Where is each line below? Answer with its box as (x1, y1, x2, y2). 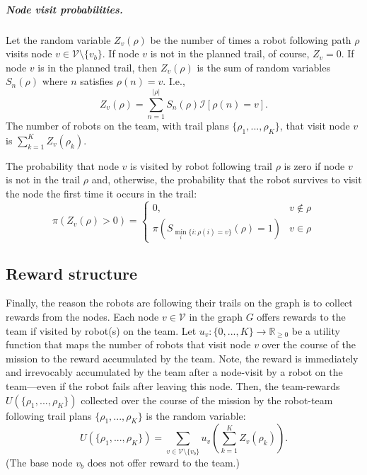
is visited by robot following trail (130, 158, 272, 173)
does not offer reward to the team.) (87, 454, 240, 469)
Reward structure (6, 262, 137, 284)
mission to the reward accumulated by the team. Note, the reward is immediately (6, 350, 359, 365)
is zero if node (284, 158, 345, 173)
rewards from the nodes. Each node (6, 309, 159, 324)
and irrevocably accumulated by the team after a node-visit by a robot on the (6, 365, 343, 379)
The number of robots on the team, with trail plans (6, 118, 229, 133)
